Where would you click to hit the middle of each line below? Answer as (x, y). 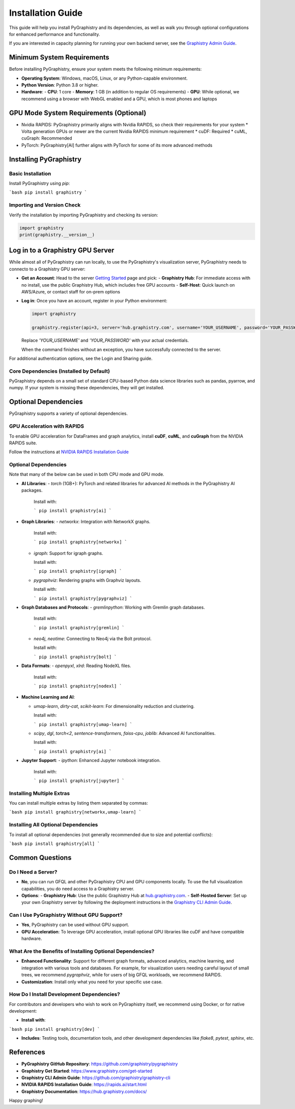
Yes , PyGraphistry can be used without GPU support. (75, 925)
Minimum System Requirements (59, 57)
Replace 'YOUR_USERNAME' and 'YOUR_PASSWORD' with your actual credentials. (105, 340)
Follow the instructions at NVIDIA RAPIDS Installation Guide (69, 452)
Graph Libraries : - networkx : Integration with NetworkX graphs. (86, 522)
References (27, 1052)
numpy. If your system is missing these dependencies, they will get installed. (87, 388)
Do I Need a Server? (33, 872)
